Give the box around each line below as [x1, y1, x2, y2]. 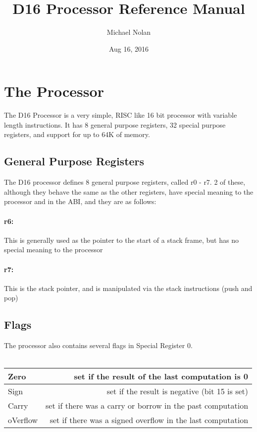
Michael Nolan [106, 27, 151, 37]
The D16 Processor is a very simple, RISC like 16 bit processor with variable [4, 110, 237, 120]
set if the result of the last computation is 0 [74, 370, 249, 382]
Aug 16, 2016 [108, 43, 149, 54]
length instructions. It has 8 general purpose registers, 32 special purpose [4, 119, 226, 130]
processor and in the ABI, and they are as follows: [4, 196, 156, 207]
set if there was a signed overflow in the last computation [50, 414, 249, 426]
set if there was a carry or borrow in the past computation [46, 400, 249, 412]
